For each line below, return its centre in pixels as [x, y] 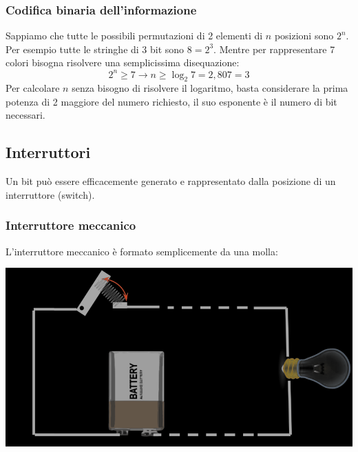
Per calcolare [33, 88]
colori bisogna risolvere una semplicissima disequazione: [123, 62]
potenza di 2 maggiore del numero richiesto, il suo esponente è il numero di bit [171, 101]
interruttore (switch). [50, 194]
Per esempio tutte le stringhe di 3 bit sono [95, 49]
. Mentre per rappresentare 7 [274, 49]
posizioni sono [304, 36]
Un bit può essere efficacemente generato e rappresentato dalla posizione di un [171, 181]
